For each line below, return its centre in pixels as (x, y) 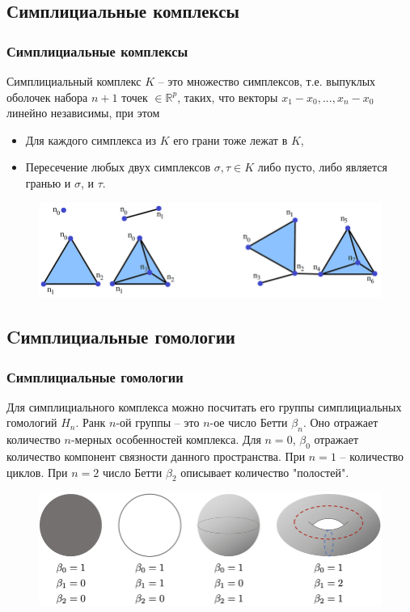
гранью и (48, 182)
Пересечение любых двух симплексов (118, 167)
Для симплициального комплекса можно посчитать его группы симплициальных (204, 406)
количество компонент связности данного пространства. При (156, 456)
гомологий (32, 422)
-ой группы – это (158, 422)
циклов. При (37, 472)
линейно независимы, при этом (83, 113)
